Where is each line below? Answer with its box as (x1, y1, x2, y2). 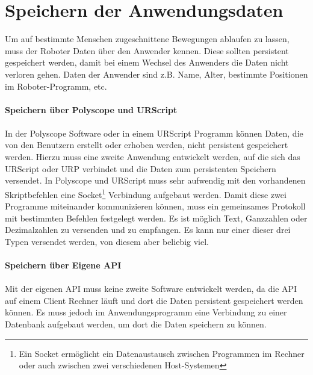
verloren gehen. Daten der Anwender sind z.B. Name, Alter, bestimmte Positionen (5, 67, 308, 80)
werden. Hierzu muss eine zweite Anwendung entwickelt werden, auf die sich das (5, 150, 300, 163)
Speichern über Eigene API (5, 259, 122, 271)
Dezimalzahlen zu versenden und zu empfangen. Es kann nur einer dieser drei (5, 223, 291, 236)
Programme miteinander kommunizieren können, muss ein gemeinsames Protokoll (5, 200, 306, 212)
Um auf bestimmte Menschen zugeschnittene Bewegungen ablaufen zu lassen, (5, 33, 290, 45)
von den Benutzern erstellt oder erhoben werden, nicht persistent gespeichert (5, 138, 288, 151)
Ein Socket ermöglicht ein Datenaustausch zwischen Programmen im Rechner (19, 347, 305, 359)
